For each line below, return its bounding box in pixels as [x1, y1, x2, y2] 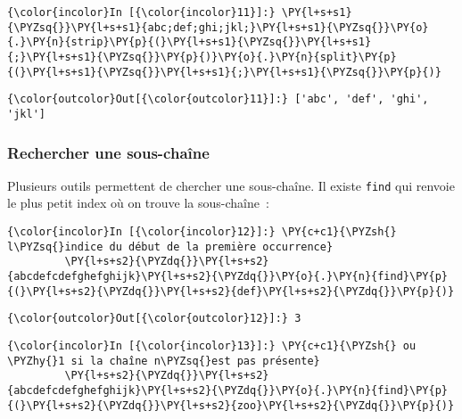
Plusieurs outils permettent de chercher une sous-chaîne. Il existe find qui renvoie [7, 176, 455, 194]
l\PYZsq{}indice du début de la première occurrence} [7, 240, 334, 253]
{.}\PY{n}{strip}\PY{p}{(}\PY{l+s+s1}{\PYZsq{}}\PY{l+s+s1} [7, 36, 372, 49]
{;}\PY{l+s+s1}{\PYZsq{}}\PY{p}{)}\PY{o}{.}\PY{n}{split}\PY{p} [7, 50, 397, 63]
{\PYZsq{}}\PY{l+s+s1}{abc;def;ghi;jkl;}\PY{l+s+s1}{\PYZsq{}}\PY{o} [7, 21, 429, 34]
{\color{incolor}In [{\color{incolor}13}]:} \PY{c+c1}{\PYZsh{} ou [7, 340, 417, 352]
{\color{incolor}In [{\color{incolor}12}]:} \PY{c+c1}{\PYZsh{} [7, 226, 397, 239]
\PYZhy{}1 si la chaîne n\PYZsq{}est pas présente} [7, 354, 320, 367]
